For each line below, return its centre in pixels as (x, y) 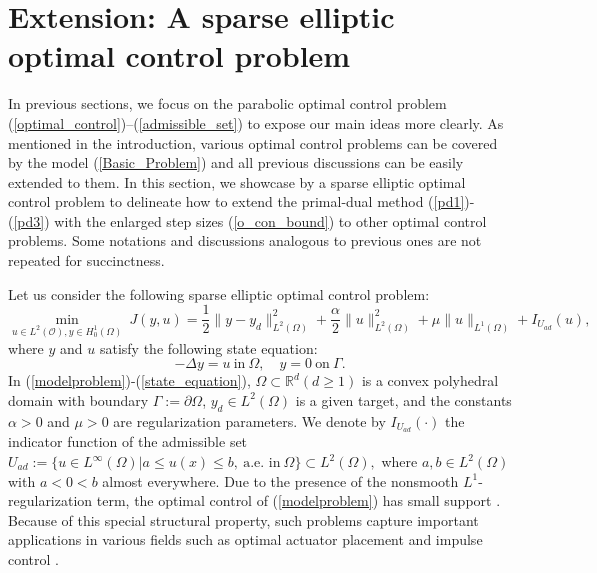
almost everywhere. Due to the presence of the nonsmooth (280, 480)
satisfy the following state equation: (208, 347)
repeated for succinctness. (86, 260)
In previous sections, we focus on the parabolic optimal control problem (227, 103)
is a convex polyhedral (430, 380)
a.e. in (262, 463)
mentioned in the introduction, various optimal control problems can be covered (253, 142)
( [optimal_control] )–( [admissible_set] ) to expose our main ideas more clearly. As (256, 122)
